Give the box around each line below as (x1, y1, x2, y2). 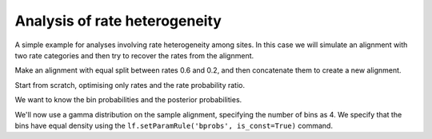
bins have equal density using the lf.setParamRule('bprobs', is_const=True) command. (14, 121, 334, 130)
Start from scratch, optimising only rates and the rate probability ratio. (14, 80, 246, 89)
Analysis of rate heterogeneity (14, 12, 222, 30)
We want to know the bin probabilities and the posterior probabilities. (14, 95, 242, 105)
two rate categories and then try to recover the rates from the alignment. (14, 50, 254, 60)
